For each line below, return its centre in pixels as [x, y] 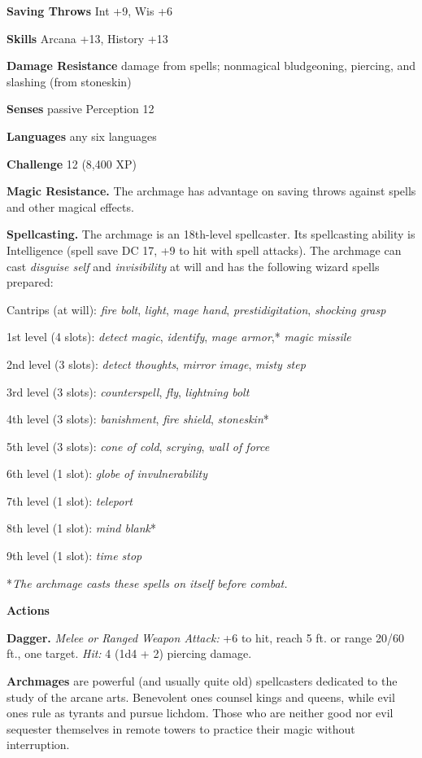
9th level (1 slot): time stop [74, 556]
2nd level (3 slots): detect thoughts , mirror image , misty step [156, 364]
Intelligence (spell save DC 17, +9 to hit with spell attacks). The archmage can [204, 250]
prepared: [30, 282]
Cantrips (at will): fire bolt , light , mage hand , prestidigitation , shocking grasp [196, 309]
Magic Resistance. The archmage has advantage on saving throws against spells [211, 191]
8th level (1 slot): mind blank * [82, 528]
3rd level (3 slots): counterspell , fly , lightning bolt [128, 391]
